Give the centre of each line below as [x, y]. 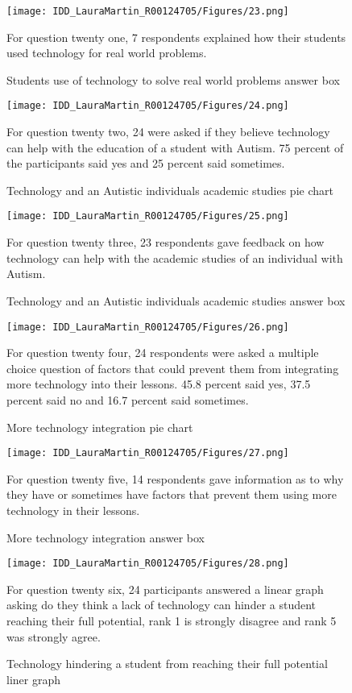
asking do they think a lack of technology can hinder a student [162, 605]
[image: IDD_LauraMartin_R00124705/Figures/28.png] [148, 564]
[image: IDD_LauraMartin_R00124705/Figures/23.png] [148, 11]
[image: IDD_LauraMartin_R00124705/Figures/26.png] [148, 327]
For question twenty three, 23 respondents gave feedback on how [166, 242]
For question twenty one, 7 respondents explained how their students [176, 37]
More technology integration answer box [106, 537]
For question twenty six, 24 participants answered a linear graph [165, 589]
